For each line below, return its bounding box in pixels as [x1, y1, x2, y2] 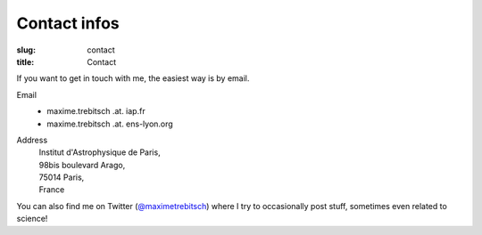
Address [16, 134, 48, 145]
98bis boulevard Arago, [38, 159, 126, 170]
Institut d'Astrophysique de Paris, [38, 147, 161, 158]
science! [16, 214, 48, 224]
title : [16, 56, 35, 67]
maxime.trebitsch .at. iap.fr [46, 106, 146, 117]
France [38, 184, 65, 195]
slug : [16, 45, 36, 55]
